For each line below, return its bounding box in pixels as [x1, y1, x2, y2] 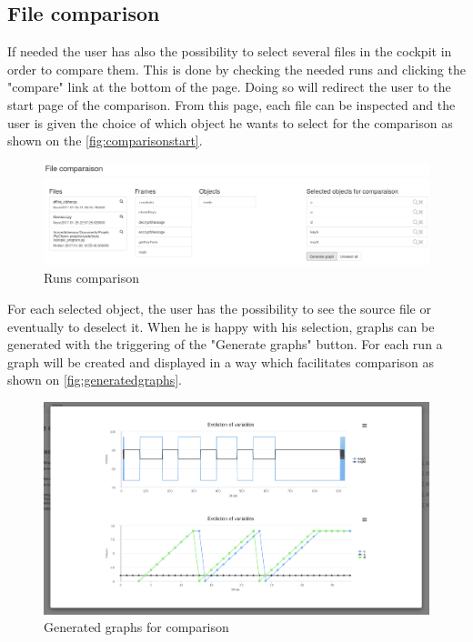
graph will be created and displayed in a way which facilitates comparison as [7, 352, 435, 371]
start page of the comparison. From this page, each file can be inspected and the [7, 95, 456, 114]
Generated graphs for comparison [44, 617, 229, 637]
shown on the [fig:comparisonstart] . [7, 131, 203, 150]
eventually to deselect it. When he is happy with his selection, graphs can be [7, 316, 435, 336]
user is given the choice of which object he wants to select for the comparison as [7, 113, 453, 132]
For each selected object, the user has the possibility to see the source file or [7, 298, 431, 317]
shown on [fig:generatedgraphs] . [7, 370, 183, 389]
